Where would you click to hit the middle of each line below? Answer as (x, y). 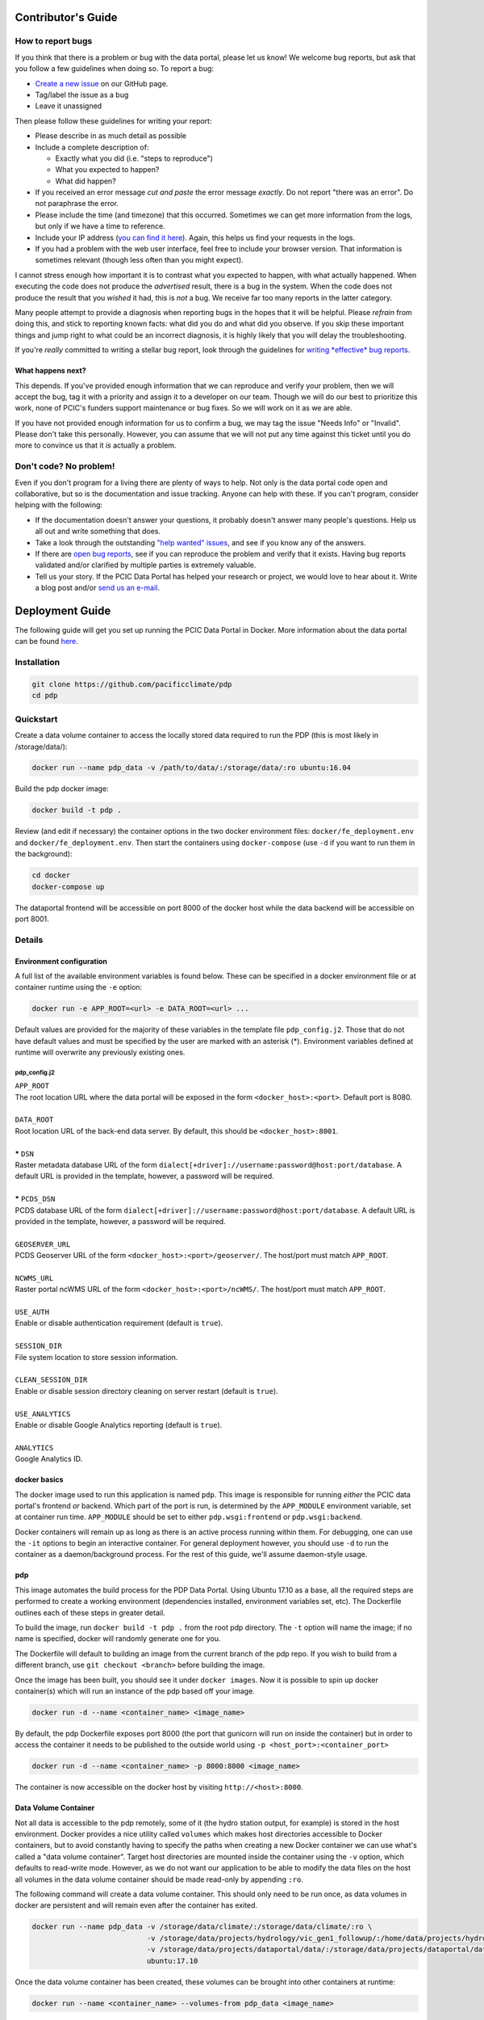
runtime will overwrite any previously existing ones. (100, 1052)
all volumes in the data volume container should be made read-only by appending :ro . (159, 1879)
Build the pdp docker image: (62, 789)
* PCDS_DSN (35, 1199)
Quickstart (36, 719)
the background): (44, 854)
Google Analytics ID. (49, 1459)
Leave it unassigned (69, 106)
